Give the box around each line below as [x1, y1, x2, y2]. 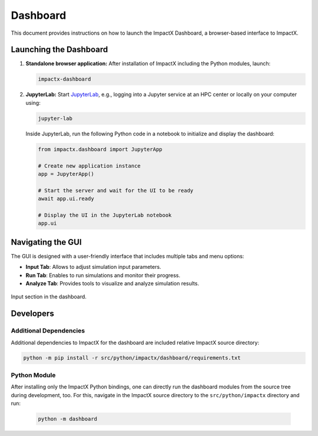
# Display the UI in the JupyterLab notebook [38, 212, 172, 218]
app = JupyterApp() [38, 171, 94, 177]
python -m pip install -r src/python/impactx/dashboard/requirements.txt [23, 355, 241, 361]
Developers [11, 309, 54, 319]
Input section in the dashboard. [11, 293, 87, 300]
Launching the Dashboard [11, 45, 108, 55]
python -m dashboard [38, 415, 97, 422]
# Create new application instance [38, 162, 141, 169]
